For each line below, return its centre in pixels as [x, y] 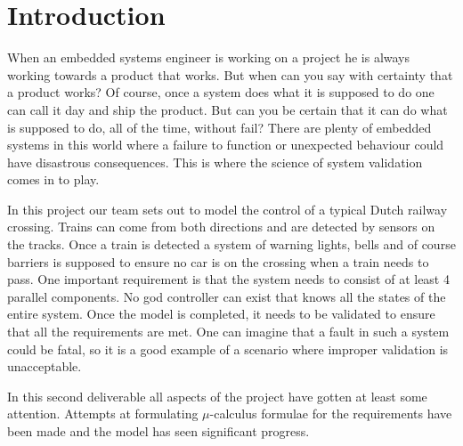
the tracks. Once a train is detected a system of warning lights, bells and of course [231, 244]
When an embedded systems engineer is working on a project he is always [209, 57]
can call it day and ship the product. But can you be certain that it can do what [227, 109]
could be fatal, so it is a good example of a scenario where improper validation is [228, 349]
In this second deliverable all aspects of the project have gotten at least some [217, 396]
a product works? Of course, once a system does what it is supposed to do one [221, 92]
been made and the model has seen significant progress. [158, 431]
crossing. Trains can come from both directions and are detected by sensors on [221, 227]
